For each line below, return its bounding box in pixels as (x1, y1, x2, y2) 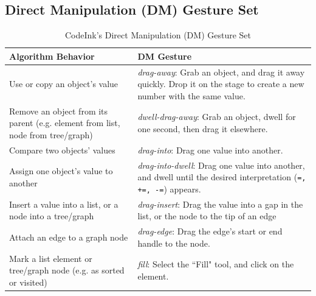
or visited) (9, 275, 47, 288)
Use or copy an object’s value (9, 77, 118, 90)
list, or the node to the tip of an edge (137, 210, 276, 222)
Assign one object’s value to (9, 164, 113, 177)
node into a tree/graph (9, 210, 94, 222)
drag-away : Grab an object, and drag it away (137, 65, 305, 78)
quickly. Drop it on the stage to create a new (137, 77, 304, 90)
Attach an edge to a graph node (9, 230, 128, 243)
